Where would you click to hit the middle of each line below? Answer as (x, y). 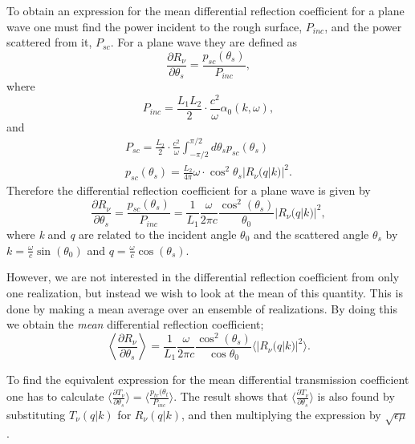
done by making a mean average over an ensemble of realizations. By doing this (202, 308)
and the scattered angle (311, 234)
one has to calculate (55, 396)
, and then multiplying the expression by (281, 414)
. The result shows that (231, 396)
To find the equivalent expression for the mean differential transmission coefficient (208, 379)
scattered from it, (49, 42)
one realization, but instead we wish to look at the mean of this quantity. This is (205, 292)
